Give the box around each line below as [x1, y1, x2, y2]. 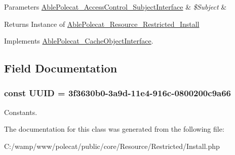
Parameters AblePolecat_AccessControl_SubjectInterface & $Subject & [4, 2, 227, 12]
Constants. [4, 106, 37, 117]
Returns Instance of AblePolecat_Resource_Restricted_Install [4, 18, 200, 29]
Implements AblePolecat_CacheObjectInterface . [4, 35, 153, 46]
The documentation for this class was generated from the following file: [4, 124, 224, 134]
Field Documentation [4, 60, 117, 76]
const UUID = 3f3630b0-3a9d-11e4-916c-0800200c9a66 [4, 87, 231, 99]
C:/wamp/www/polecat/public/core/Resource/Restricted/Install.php [4, 140, 220, 151]
